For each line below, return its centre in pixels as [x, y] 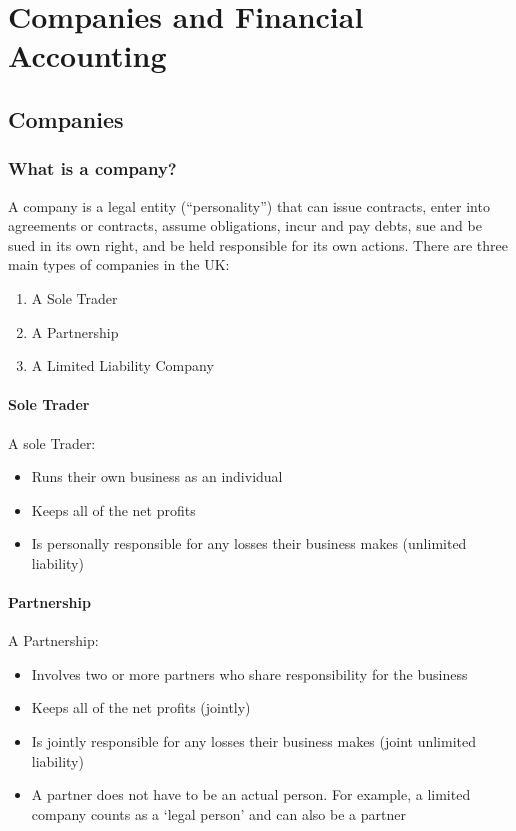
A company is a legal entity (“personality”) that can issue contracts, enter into [249, 205]
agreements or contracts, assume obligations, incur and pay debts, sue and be [245, 225]
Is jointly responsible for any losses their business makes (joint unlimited [254, 741]
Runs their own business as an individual [157, 476]
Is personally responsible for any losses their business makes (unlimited [249, 543]
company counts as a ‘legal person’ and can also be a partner [218, 813]
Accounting [87, 55]
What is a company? [92, 168]
